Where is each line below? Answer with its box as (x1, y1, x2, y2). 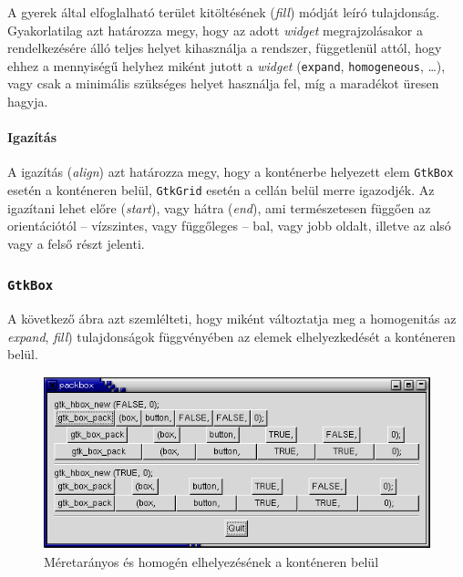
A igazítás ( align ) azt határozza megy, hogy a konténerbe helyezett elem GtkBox (7, 162, 454, 181)
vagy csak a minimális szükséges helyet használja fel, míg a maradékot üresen (7, 74, 439, 93)
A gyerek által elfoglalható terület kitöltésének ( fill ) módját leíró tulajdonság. (7, 3, 440, 21)
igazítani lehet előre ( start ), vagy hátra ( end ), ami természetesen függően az (7, 198, 431, 217)
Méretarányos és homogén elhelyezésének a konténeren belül (44, 551, 379, 571)
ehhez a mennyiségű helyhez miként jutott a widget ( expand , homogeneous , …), (7, 56, 446, 75)
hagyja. (7, 92, 48, 111)
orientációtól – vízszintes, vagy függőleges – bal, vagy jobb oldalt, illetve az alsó (7, 216, 451, 235)
